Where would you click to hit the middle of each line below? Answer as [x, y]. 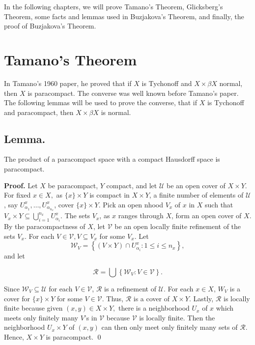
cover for [17, 298]
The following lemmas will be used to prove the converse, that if [101, 102]
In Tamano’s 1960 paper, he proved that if [68, 83]
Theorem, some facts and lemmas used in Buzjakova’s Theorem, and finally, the [124, 16]
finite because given [33, 308]
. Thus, [113, 298]
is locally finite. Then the [177, 317]
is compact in [110, 195]
